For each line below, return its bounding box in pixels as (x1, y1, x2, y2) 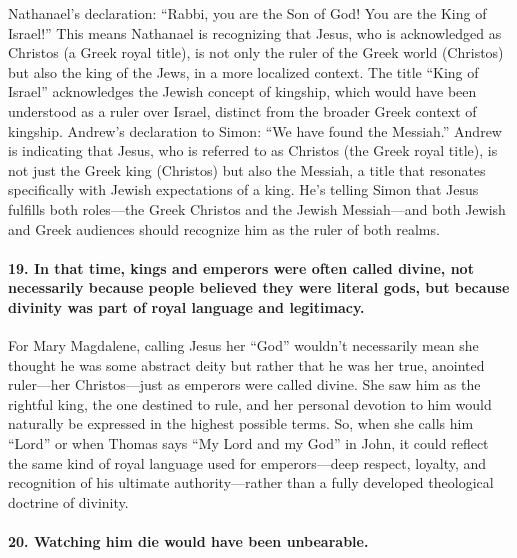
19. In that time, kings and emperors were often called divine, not (8, 257, 474, 278)
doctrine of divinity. (8, 491, 129, 512)
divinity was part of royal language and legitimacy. (8, 296, 365, 317)
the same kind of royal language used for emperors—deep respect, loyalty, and (8, 452, 487, 473)
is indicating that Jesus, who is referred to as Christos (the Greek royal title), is (8, 140, 498, 161)
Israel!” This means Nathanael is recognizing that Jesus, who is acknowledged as (8, 22, 502, 43)
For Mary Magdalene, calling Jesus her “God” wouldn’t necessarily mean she (8, 335, 479, 356)
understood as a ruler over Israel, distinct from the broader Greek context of (8, 100, 477, 121)
